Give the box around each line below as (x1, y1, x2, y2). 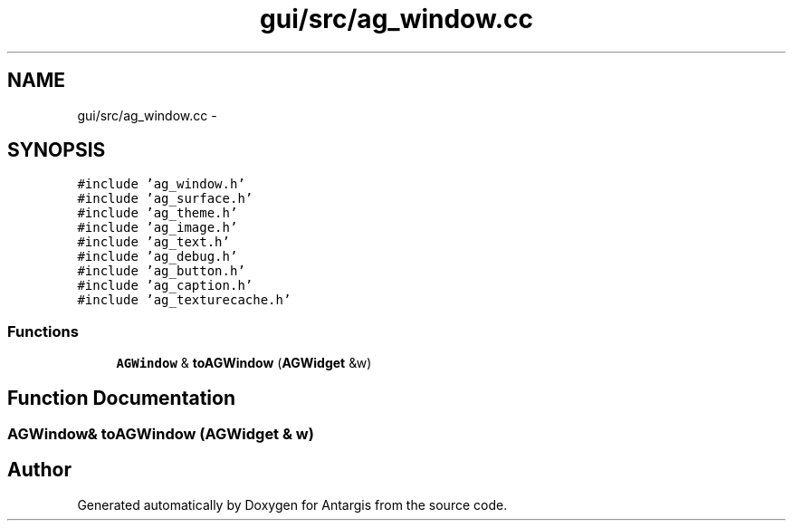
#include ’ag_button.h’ (77, 264, 245, 279)
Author (7, 458, 72, 482)
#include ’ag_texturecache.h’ (77, 293, 291, 308)
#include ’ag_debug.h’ (77, 249, 238, 264)
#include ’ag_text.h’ (77, 235, 230, 250)
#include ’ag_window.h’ (77, 177, 245, 192)
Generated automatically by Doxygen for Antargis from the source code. (77, 496, 508, 513)
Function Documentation (7, 386, 235, 409)
